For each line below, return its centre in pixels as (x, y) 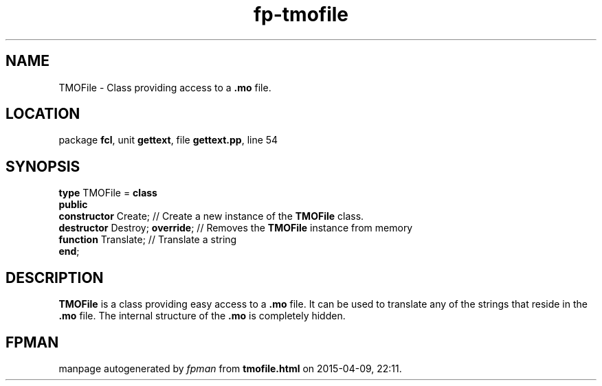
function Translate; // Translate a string (148, 240)
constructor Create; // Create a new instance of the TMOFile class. (211, 216)
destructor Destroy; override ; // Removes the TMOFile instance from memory (236, 228)
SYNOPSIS (43, 166)
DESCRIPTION (55, 277)
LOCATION (43, 114)
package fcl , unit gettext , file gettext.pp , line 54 (168, 140)
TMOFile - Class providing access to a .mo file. (165, 87)
